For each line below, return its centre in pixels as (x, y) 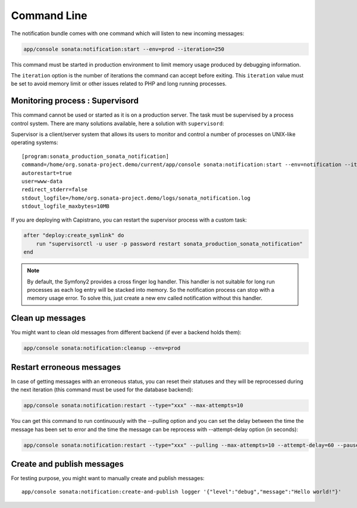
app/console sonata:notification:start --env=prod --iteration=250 (124, 49)
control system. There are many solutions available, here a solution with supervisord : (118, 123)
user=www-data (42, 181)
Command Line (49, 15)
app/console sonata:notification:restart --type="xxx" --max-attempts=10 (133, 406)
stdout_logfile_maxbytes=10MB (66, 206)
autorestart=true (47, 173)
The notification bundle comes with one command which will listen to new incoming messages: (128, 33)
